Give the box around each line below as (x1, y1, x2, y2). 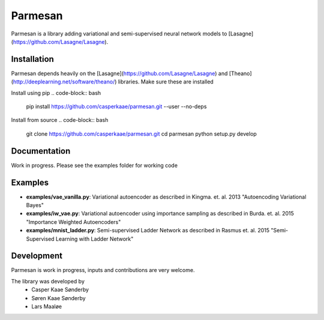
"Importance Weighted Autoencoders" (26, 218, 121, 225)
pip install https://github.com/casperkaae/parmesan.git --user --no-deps (26, 103, 207, 110)
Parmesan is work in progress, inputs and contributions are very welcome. (11, 267, 195, 274)
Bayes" (26, 202, 44, 208)
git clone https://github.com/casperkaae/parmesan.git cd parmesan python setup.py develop (26, 130, 257, 137)
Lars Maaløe (31, 303, 62, 310)
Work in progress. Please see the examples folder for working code (11, 162, 178, 169)
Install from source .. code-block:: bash (11, 116, 109, 124)
